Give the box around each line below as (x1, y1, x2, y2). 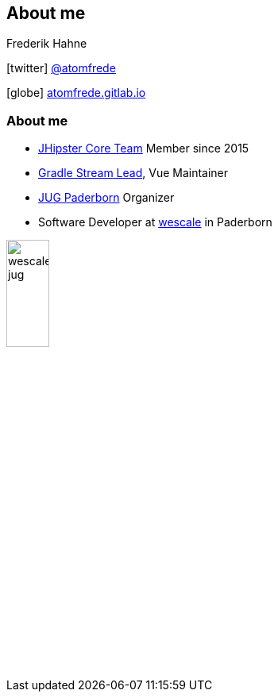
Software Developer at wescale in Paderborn (38, 215, 272, 229)
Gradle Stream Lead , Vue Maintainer (38, 166, 229, 180)
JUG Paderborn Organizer (38, 191, 175, 205)
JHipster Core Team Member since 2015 (38, 141, 249, 156)
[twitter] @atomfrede (6, 61, 116, 75)
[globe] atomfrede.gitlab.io (6, 86, 146, 100)
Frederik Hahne (6, 37, 87, 51)
